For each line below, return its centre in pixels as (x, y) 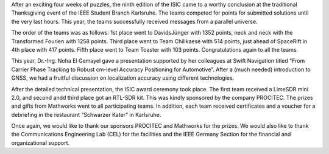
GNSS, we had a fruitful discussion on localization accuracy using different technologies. (123, 78)
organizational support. (41, 142)
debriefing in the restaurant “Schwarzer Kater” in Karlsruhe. (86, 114)
